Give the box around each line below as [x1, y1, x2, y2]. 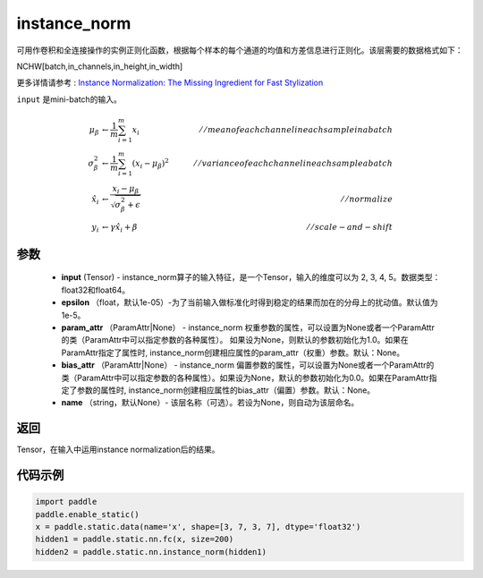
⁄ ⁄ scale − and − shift [307, 222, 394, 232]
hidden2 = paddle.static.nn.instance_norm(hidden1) [35, 547, 267, 557]
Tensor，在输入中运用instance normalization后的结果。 [16, 444, 220, 455]
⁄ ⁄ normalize [341, 194, 394, 205]
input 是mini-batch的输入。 [16, 94, 123, 105]
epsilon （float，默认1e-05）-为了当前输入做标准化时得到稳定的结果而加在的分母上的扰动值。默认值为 [61, 297, 438, 308]
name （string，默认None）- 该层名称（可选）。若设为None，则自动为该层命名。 [61, 397, 360, 408]
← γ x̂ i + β [101, 222, 138, 234]
